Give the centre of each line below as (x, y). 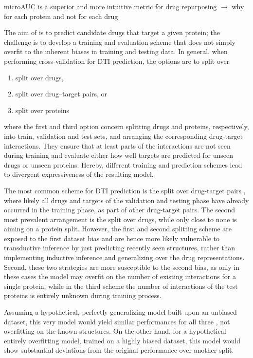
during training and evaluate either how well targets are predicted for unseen (119, 155)
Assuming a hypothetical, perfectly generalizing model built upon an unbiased (120, 312)
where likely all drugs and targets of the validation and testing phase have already (126, 200)
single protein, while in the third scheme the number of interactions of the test (121, 286)
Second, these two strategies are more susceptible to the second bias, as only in (122, 267)
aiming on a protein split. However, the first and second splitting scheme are (118, 229)
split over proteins (42, 110)
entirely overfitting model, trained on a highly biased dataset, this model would (122, 340)
